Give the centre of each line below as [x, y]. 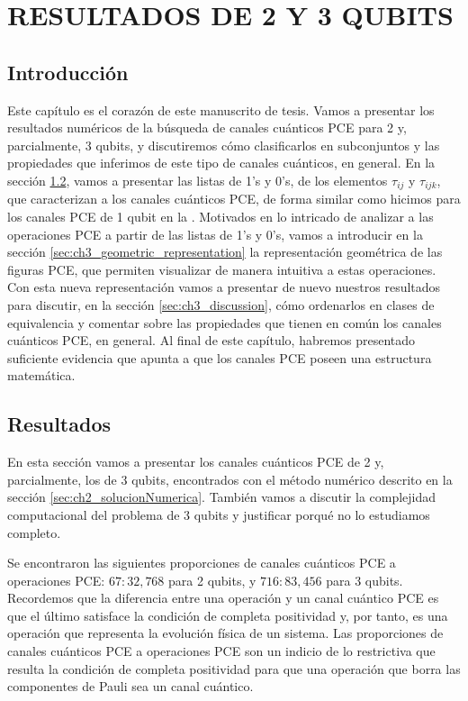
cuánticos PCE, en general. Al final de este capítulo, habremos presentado [211, 340]
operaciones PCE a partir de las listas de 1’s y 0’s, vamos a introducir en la [215, 234]
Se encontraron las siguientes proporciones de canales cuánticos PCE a [202, 563]
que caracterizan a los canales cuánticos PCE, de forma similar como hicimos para [234, 199]
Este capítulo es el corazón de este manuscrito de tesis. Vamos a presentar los [221, 109]
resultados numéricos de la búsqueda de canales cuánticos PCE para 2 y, [207, 127]
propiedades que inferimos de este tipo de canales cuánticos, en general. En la [221, 163]
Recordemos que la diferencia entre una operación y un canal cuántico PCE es [223, 598]
